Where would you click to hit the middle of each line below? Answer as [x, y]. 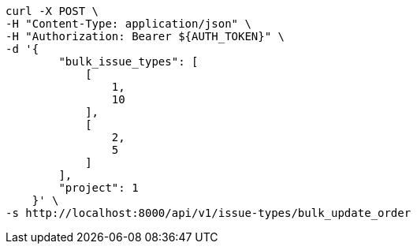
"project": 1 [99, 188]
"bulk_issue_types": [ [128, 62]
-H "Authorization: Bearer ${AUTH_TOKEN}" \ [145, 36]
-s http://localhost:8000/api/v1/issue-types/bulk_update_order [208, 213]
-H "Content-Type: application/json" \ [128, 24]
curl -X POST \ [52, 11]
